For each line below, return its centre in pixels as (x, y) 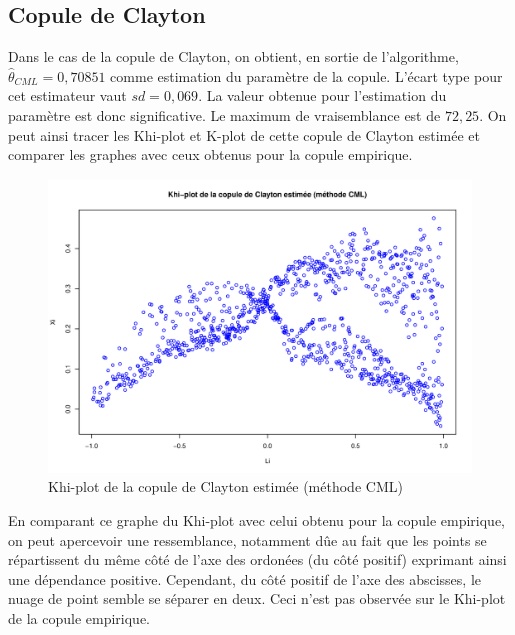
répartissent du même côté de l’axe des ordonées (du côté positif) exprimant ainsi (257, 559)
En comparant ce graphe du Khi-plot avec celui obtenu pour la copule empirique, (256, 519)
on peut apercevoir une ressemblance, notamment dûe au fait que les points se (247, 539)
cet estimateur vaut (67, 95)
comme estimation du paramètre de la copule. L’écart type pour (306, 75)
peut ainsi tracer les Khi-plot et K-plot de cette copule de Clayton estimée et (244, 134)
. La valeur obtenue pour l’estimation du (322, 95)
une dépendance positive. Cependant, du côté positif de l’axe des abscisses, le (245, 578)
